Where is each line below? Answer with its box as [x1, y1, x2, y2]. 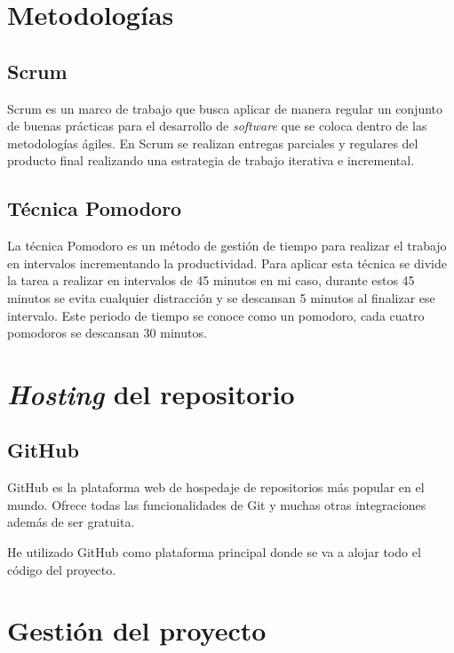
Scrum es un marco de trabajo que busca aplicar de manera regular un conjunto [7, 99, 443, 117]
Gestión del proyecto [7, 612, 267, 649]
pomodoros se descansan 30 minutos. [7, 323, 207, 342]
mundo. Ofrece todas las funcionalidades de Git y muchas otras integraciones [7, 495, 426, 514]
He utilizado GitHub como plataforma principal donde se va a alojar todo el [7, 543, 421, 561]
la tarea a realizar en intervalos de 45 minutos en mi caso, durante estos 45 [7, 271, 415, 290]
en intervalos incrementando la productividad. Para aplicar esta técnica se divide [7, 253, 447, 272]
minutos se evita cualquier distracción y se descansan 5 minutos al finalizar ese [7, 288, 435, 307]
